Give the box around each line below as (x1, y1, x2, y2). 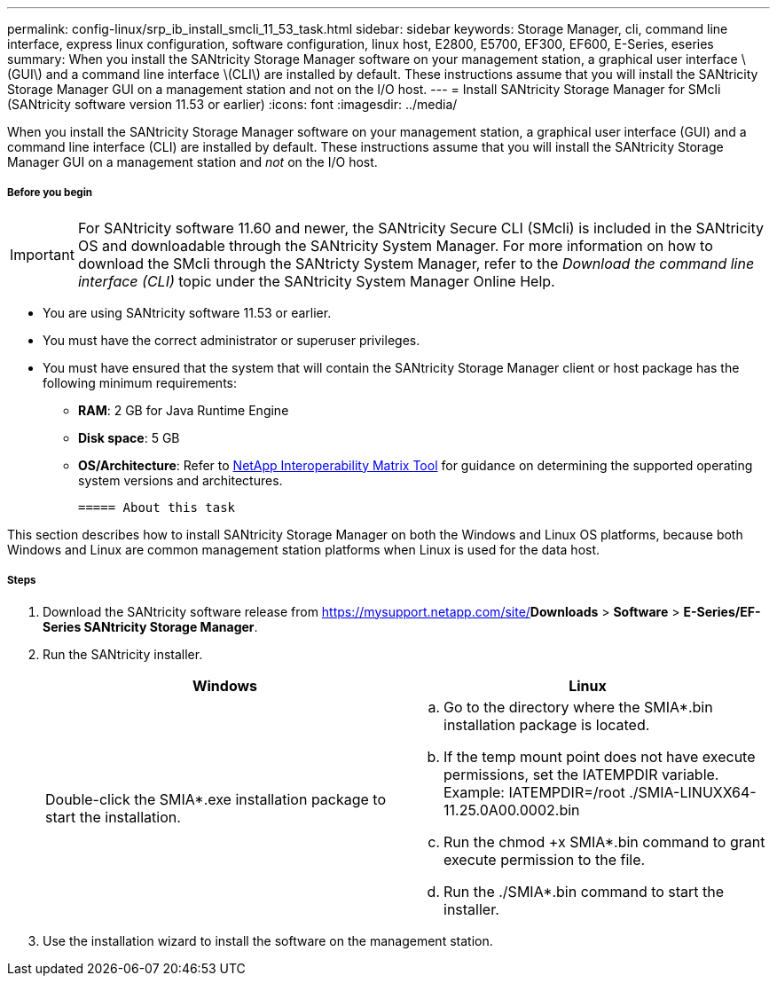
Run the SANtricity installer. (43, 646, 203, 662)
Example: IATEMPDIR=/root (443, 782, 625, 801)
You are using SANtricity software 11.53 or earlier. (43, 304, 332, 320)
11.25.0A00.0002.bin (443, 800, 580, 819)
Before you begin (7, 186, 93, 200)
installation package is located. (443, 715, 650, 734)
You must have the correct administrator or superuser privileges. (43, 332, 420, 348)
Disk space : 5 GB (78, 429, 180, 445)
